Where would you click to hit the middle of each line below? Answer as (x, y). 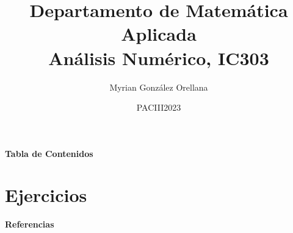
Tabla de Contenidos (49, 153)
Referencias (30, 224)
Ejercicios (46, 195)
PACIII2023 (159, 107)
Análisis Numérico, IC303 (159, 57)
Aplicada (159, 34)
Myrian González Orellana (159, 87)
